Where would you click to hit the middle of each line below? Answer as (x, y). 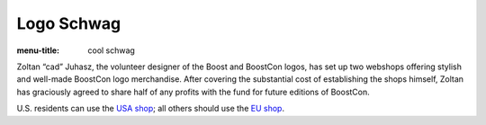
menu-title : (38, 50)
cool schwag (111, 50)
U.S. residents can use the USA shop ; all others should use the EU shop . (151, 109)
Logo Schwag (69, 23)
